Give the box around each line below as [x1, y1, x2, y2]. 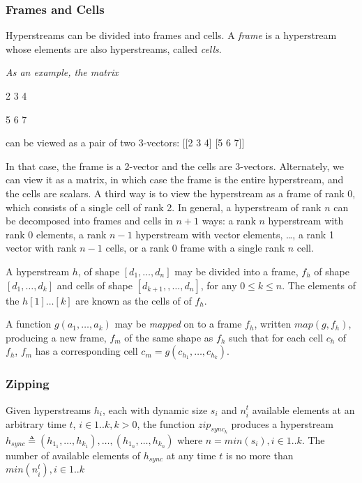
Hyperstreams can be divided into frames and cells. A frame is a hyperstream [6, 28, 337, 43]
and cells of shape [56, 277, 133, 292]
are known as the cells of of [75, 293, 192, 307]
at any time [166, 447, 216, 462]
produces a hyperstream [231, 416, 334, 431]
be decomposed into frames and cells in [6, 213, 173, 228]
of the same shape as [124, 330, 213, 344]
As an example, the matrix [6, 65, 119, 79]
